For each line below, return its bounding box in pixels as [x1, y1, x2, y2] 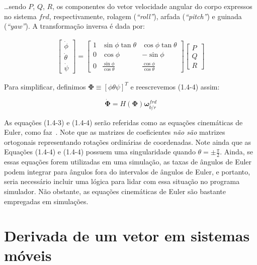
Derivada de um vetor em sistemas [4, 225, 250, 246]
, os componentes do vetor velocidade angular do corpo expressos [52, 1, 252, 11]
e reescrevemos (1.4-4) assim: [130, 81, 220, 92]
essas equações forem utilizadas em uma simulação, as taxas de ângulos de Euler [4, 156, 252, 167]
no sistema [4, 11, 37, 21]
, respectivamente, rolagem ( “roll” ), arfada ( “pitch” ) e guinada [49, 11, 242, 21]
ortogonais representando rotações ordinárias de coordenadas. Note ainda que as [4, 136, 251, 147]
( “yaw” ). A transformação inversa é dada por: [4, 21, 145, 31]
